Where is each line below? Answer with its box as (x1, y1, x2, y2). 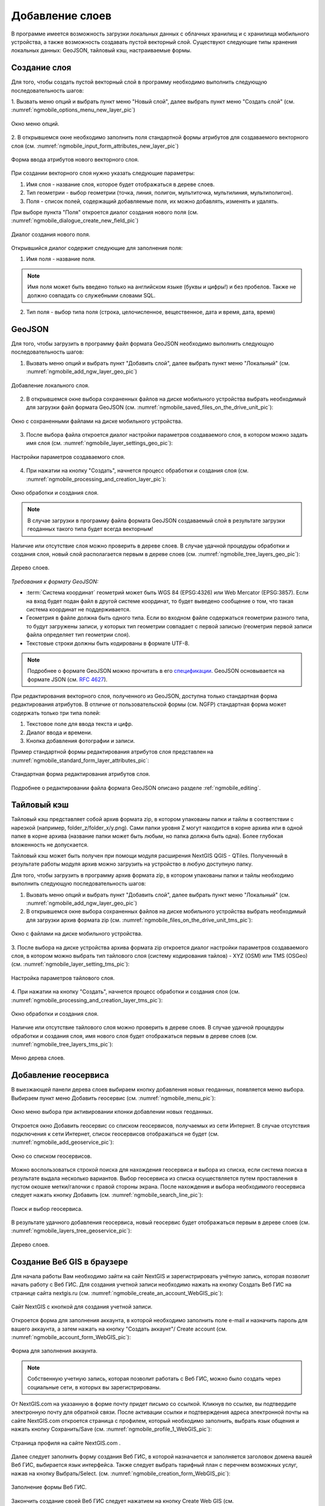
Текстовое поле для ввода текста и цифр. (26, 720, 134, 728)
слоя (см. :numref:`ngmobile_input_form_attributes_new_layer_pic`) (11, 142, 179, 149)
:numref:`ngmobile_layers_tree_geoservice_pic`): (11, 1227, 132, 1234)
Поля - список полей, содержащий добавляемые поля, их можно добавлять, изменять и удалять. (26, 198, 279, 205)
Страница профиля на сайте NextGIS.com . (11, 1439, 121, 1446)
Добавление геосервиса (11, 1070, 110, 1081)
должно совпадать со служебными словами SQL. (27, 292, 156, 299)
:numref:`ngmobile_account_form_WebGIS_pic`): (11, 1334, 131, 1341)
